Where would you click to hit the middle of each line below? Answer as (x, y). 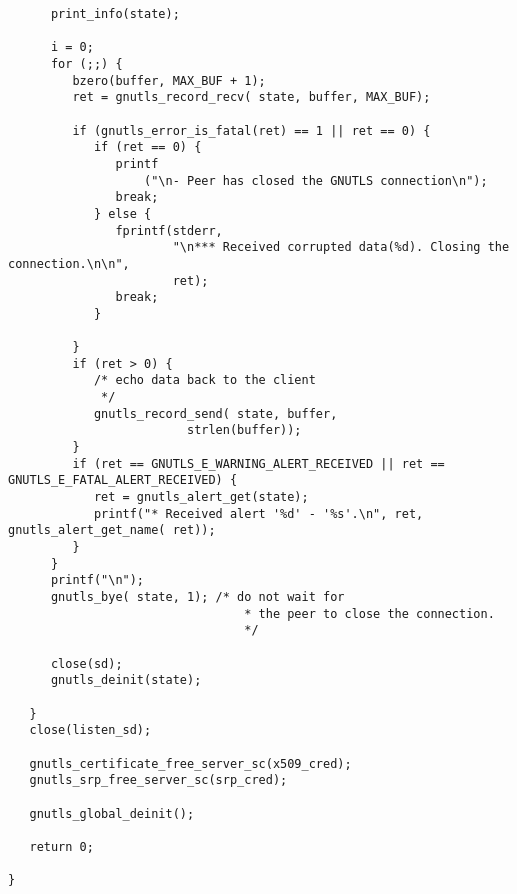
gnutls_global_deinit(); (112, 813)
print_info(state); (115, 14)
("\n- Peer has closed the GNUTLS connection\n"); (316, 180)
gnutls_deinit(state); (126, 680)
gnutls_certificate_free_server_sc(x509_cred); (190, 763)
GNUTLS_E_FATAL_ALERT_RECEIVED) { (123, 480)
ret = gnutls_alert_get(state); (201, 497)
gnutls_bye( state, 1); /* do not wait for (197, 596)
